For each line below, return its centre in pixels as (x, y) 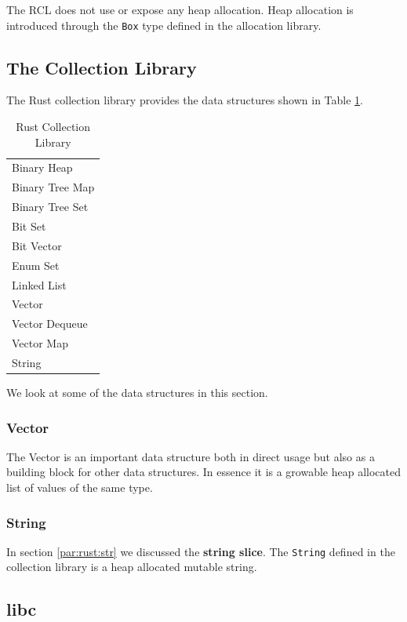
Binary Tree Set (50, 207)
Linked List (39, 284)
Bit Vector (37, 245)
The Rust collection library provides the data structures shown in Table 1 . (185, 100)
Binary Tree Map (53, 187)
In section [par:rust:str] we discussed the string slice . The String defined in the (201, 551)
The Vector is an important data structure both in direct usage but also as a (191, 456)
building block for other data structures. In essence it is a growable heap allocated (204, 472)
